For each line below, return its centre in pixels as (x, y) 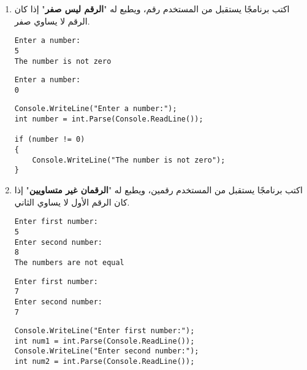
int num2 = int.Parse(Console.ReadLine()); (104, 362)
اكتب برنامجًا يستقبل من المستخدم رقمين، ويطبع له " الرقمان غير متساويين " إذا (158, 190)
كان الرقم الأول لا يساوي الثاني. (72, 202)
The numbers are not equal (69, 262)
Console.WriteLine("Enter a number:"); (96, 109)
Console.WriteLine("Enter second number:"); (107, 351)
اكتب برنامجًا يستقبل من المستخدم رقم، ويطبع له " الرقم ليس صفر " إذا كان (152, 9)
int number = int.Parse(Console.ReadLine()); (109, 119)
